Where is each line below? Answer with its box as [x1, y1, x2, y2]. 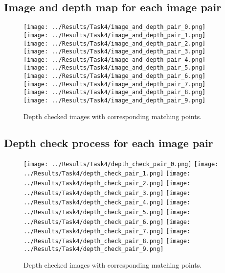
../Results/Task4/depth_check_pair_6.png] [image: [23, 218, 191, 225]
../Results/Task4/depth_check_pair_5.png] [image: [23, 208, 191, 216]
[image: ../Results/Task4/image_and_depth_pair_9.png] [23, 97, 206, 104]
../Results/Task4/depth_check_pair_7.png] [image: [23, 228, 191, 235]
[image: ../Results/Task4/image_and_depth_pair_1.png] [23, 31, 206, 39]
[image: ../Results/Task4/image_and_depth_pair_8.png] [23, 89, 206, 96]
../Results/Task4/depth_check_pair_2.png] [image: [23, 179, 191, 187]
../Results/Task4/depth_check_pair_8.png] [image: [23, 237, 191, 245]
